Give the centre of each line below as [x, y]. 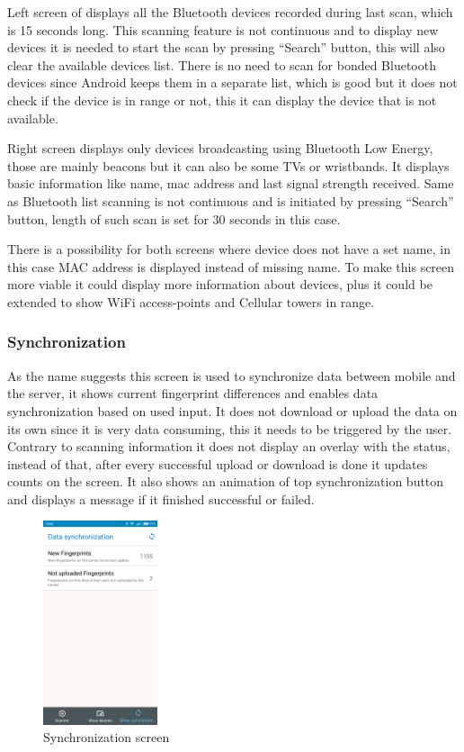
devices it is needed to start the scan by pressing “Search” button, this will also [226, 47]
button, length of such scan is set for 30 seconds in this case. [174, 218]
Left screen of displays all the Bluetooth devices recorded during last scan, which [230, 12]
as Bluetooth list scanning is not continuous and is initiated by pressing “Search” [231, 200]
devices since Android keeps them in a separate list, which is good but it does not [232, 82]
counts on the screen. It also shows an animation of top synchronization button [226, 481]
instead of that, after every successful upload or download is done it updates [218, 463]
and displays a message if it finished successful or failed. [161, 498]
